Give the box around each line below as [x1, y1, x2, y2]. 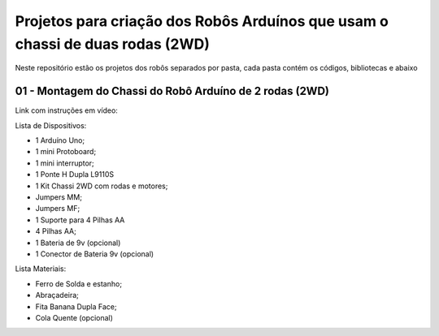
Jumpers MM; [35, 192, 83, 202]
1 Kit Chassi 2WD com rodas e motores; [35, 181, 168, 191]
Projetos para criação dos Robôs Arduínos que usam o [15, 12, 389, 30]
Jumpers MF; [35, 204, 80, 213]
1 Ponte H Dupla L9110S [35, 170, 114, 179]
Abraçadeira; [35, 291, 79, 300]
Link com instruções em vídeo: [15, 106, 118, 115]
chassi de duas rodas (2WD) [15, 35, 211, 53]
